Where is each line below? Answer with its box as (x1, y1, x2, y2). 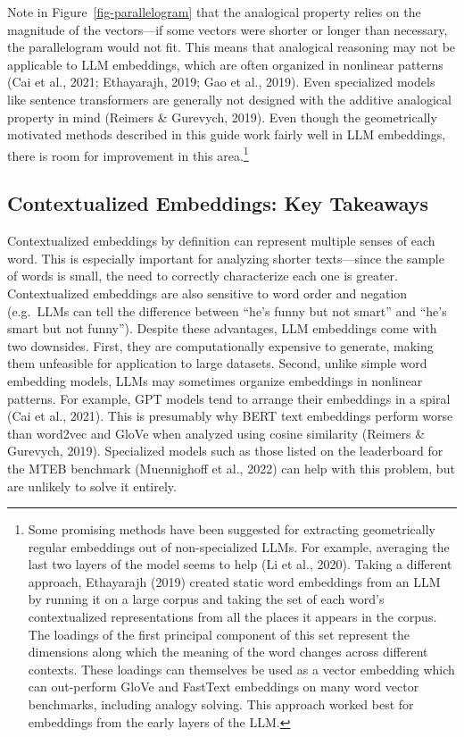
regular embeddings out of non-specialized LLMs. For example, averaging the (28, 537, 450, 556)
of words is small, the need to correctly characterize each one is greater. (7, 266, 399, 285)
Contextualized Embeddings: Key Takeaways (7, 189, 429, 217)
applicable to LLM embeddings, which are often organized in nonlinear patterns (7, 54, 443, 73)
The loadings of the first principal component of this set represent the (28, 624, 410, 643)
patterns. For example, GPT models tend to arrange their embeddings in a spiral (7, 389, 451, 407)
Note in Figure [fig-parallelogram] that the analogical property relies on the (7, 3, 421, 21)
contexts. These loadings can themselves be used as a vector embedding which (28, 659, 455, 678)
